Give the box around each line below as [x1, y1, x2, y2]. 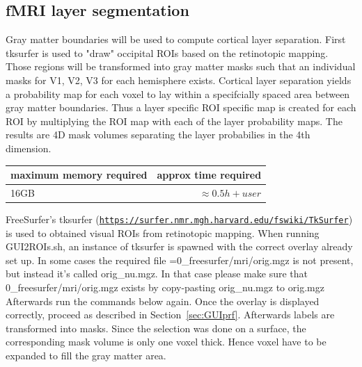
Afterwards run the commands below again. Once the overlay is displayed [6, 293, 320, 308]
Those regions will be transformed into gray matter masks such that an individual [6, 59, 356, 74]
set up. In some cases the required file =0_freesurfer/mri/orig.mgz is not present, [6, 252, 354, 267]
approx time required [157, 168, 262, 182]
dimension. [6, 140, 52, 155]
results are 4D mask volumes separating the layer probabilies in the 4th [6, 127, 310, 142]
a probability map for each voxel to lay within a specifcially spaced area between [6, 86, 350, 101]
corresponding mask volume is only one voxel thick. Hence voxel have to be [6, 334, 326, 349]
